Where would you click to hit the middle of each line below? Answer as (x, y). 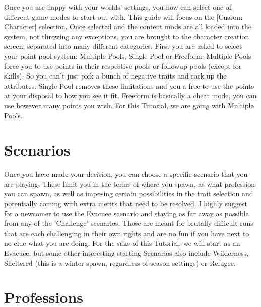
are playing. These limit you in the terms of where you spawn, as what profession (129, 183)
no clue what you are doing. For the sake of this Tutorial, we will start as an (122, 243)
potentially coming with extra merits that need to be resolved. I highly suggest (126, 204)
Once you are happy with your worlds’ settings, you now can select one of (118, 7)
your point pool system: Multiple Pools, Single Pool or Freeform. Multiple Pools (128, 56)
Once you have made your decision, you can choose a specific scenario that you (126, 174)
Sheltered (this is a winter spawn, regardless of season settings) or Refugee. (120, 262)
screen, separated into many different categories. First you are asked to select (123, 46)
